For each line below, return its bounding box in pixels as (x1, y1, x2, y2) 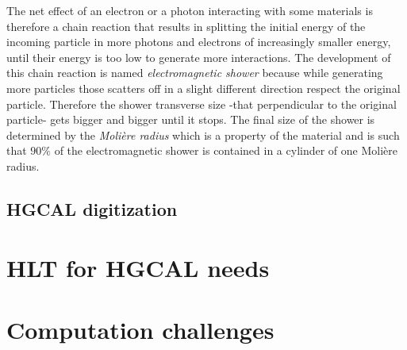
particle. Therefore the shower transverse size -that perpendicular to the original (6, 95, 397, 112)
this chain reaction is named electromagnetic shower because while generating (6, 64, 383, 81)
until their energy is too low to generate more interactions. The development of (6, 48, 391, 65)
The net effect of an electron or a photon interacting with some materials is (6, 2, 373, 18)
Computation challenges (6, 313, 275, 345)
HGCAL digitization (6, 196, 178, 221)
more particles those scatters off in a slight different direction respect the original (6, 79, 401, 96)
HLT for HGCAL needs (6, 251, 270, 283)
